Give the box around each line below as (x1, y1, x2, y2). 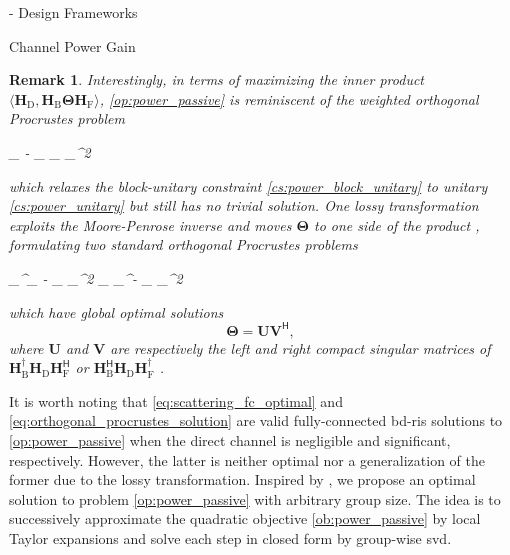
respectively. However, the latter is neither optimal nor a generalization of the (9, 449, 485, 470)
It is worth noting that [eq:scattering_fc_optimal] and (9, 390, 343, 411)
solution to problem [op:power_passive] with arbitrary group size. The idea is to (9, 488, 501, 509)
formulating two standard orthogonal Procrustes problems (9, 234, 358, 255)
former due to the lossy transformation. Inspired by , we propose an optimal (9, 469, 476, 490)
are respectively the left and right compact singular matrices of (110, 337, 491, 358)
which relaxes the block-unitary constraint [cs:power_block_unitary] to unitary (9, 175, 488, 196)
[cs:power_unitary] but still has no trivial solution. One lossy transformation (9, 195, 479, 216)
